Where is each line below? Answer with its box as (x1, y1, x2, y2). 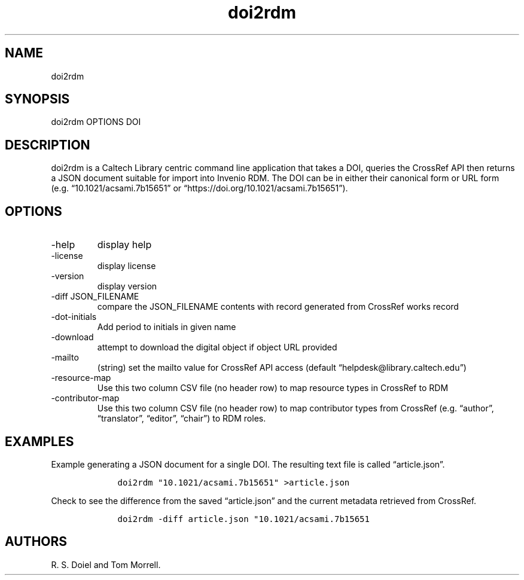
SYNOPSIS (5, 91, 70, 107)
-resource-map (51, 373, 111, 383)
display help (97, 239, 152, 251)
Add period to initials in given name (97, 322, 236, 332)
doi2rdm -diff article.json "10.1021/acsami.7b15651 (117, 514, 370, 524)
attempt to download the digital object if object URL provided (97, 342, 337, 353)
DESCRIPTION (5, 137, 90, 152)
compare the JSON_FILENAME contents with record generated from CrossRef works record (97, 301, 459, 312)
